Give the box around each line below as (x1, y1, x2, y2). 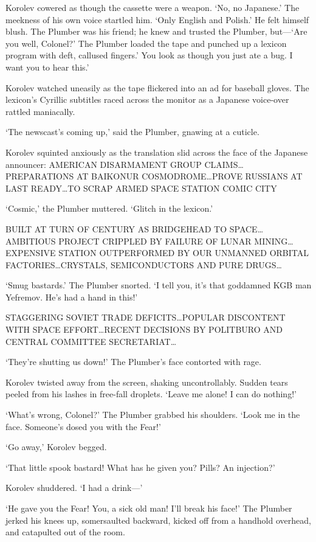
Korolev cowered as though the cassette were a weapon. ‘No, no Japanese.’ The (5, 1, 300, 13)
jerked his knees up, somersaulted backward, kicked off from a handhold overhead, (5, 513, 311, 526)
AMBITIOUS (5, 234, 56, 247)
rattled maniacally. (5, 105, 75, 117)
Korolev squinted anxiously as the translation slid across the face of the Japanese (5, 145, 308, 158)
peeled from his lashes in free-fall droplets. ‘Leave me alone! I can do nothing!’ (5, 387, 297, 400)
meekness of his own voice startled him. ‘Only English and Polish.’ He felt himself (5, 13, 309, 26)
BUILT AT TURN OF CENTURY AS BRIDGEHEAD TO (5, 222, 227, 235)
